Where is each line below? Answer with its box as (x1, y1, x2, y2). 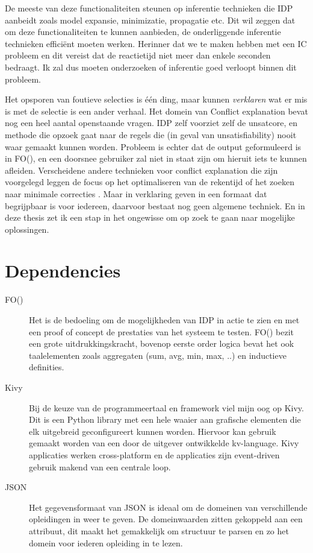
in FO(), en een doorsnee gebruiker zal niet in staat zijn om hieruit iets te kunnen (5, 152, 307, 165)
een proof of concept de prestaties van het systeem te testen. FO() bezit (29, 325, 294, 338)
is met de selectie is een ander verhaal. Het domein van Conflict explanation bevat (5, 104, 308, 117)
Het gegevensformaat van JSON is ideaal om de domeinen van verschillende (29, 501, 308, 513)
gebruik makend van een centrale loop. (29, 460, 171, 473)
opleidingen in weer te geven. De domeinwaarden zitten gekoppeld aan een (29, 513, 303, 525)
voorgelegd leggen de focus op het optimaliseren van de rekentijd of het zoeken (5, 175, 294, 188)
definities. (29, 361, 64, 373)
